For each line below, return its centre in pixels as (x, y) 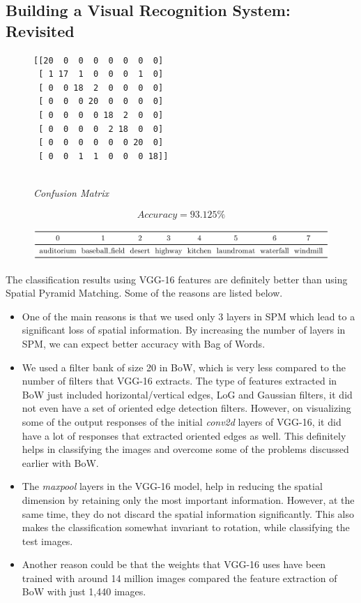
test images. (47, 541)
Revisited (40, 30)
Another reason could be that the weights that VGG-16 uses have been (174, 564)
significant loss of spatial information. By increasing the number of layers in (184, 330)
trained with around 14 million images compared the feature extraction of (179, 578)
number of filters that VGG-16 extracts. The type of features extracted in (179, 381)
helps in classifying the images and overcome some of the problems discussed (185, 449)
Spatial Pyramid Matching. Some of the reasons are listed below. (144, 293)
